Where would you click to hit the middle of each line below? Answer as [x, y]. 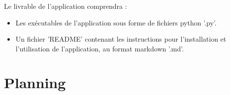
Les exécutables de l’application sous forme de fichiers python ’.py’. [116, 22]
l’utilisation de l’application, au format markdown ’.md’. [100, 48]
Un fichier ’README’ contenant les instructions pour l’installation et [121, 39]
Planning [35, 82]
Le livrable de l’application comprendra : [66, 6]
